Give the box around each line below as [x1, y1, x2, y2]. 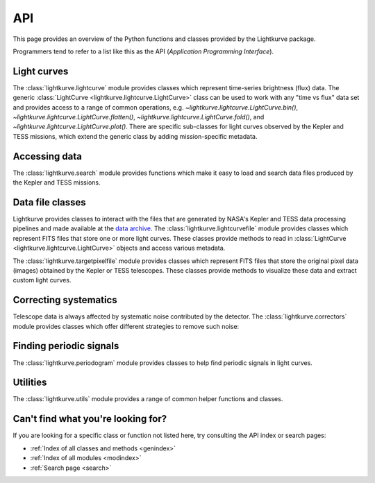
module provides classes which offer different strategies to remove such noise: [12, 322, 240, 330]
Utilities [12, 377, 47, 389]
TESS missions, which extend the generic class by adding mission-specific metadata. [12, 132, 258, 140]
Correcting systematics [12, 294, 117, 306]
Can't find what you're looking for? [12, 413, 167, 425]
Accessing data [12, 150, 83, 162]
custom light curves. [12, 276, 72, 285]
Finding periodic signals [12, 340, 119, 352]
